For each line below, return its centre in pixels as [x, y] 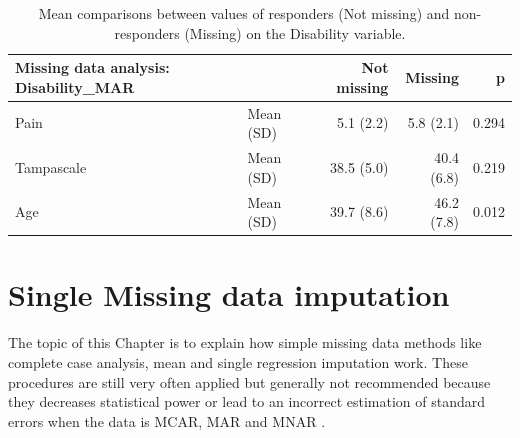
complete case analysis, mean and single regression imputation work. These [238, 361]
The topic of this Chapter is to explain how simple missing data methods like [245, 342]
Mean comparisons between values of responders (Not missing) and [244, 13]
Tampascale [51, 166]
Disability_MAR [75, 86]
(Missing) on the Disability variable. [295, 32]
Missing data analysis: [92, 67]
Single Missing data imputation [229, 294]
